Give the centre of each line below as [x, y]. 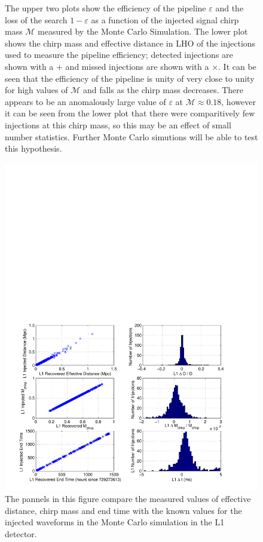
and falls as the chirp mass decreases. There [163, 90]
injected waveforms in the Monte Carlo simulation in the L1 [115, 522]
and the [230, 8]
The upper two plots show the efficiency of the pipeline [105, 8]
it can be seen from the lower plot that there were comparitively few [130, 113]
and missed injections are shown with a [137, 66]
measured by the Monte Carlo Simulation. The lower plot [143, 31]
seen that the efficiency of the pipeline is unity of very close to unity [130, 78]
